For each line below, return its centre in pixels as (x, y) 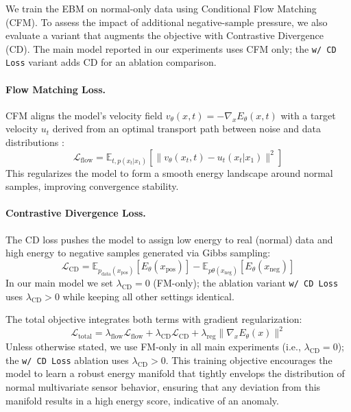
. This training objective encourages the (249, 360)
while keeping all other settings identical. (148, 296)
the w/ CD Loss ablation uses (67, 360)
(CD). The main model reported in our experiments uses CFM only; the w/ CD (171, 48)
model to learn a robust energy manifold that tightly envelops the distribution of (175, 373)
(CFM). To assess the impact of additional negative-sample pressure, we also (167, 22)
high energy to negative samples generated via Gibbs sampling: (138, 253)
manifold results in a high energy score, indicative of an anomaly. (142, 400)
